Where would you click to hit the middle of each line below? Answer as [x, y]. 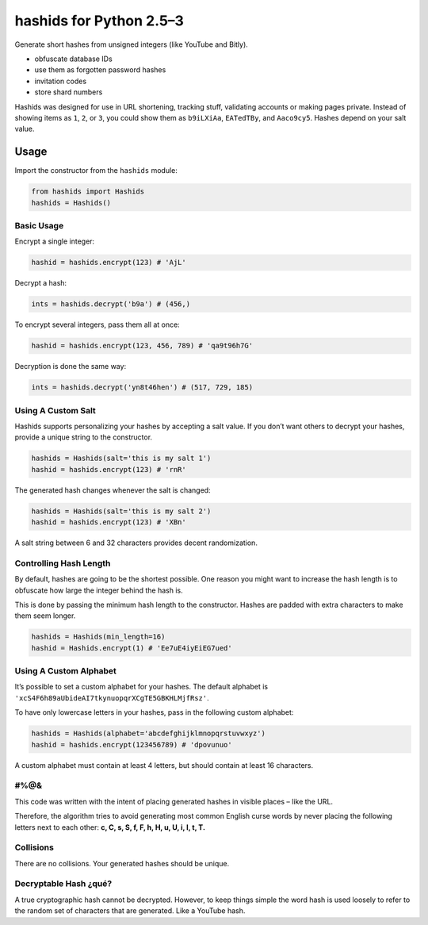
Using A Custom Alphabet [65, 671]
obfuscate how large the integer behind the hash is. [99, 590]
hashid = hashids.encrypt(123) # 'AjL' [109, 263]
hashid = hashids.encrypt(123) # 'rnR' [109, 469]
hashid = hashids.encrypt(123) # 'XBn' [109, 522]
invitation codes [61, 81]
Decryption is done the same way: [71, 367]
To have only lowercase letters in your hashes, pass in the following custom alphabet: [154, 712]
